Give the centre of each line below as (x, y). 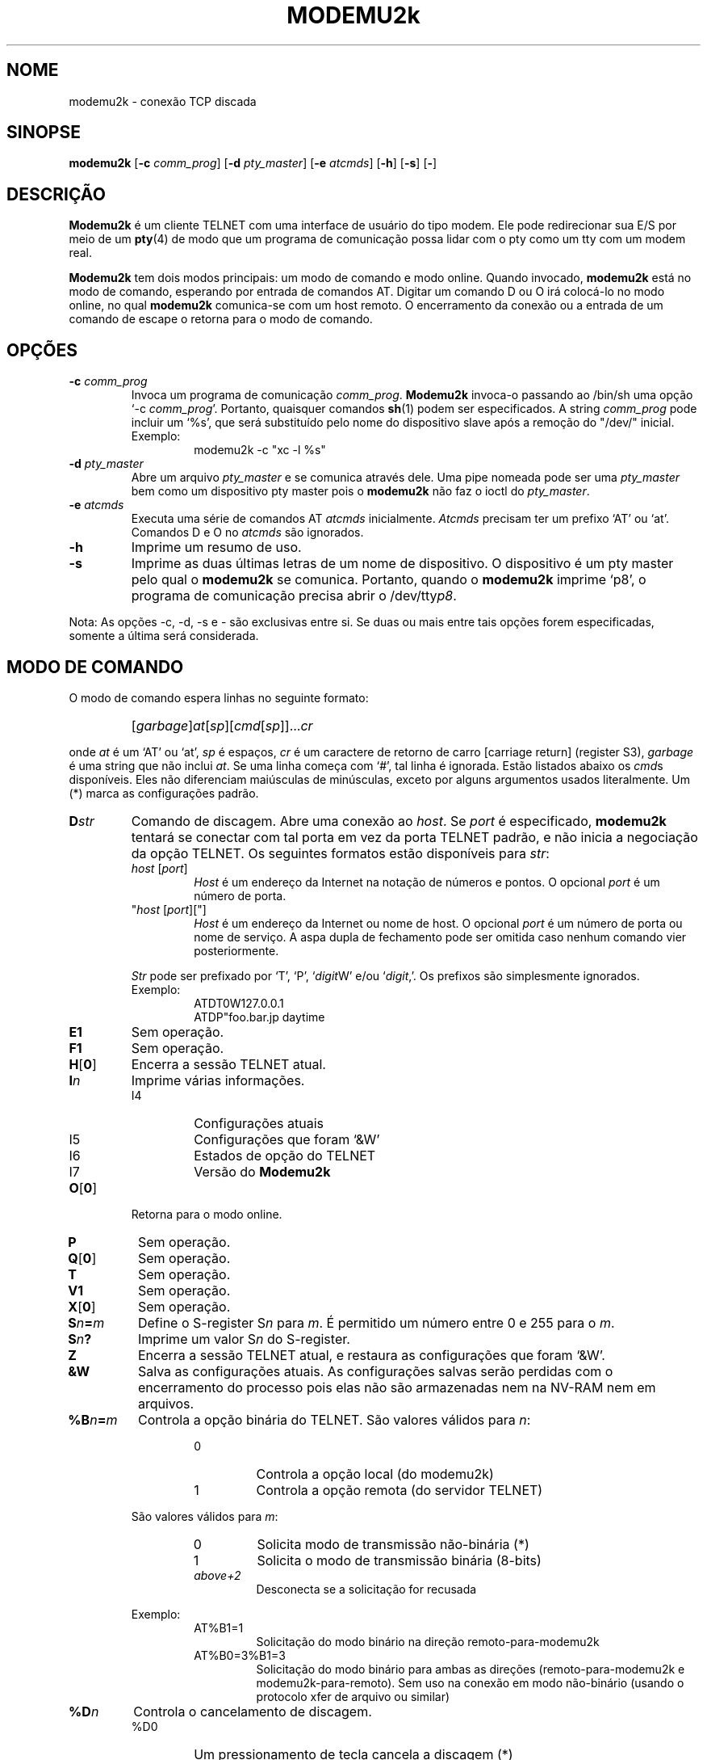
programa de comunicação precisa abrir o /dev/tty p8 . (294, 596)
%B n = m (93, 1419)
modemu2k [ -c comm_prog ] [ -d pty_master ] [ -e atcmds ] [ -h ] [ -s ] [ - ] (253, 163)
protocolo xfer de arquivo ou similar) (353, 1696)
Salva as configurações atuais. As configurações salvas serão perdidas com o (375, 1371)
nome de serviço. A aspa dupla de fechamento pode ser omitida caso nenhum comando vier (440, 937)
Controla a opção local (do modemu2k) (375, 1474)
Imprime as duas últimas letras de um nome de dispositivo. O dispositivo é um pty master (402, 564)
